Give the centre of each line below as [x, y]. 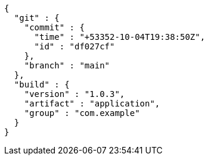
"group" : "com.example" [82, 113]
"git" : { [37, 18]
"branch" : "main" [67, 65]
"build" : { [42, 84]
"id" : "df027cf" [74, 46]
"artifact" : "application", [92, 103]
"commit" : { [54, 27]
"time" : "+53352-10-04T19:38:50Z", [120, 37]
